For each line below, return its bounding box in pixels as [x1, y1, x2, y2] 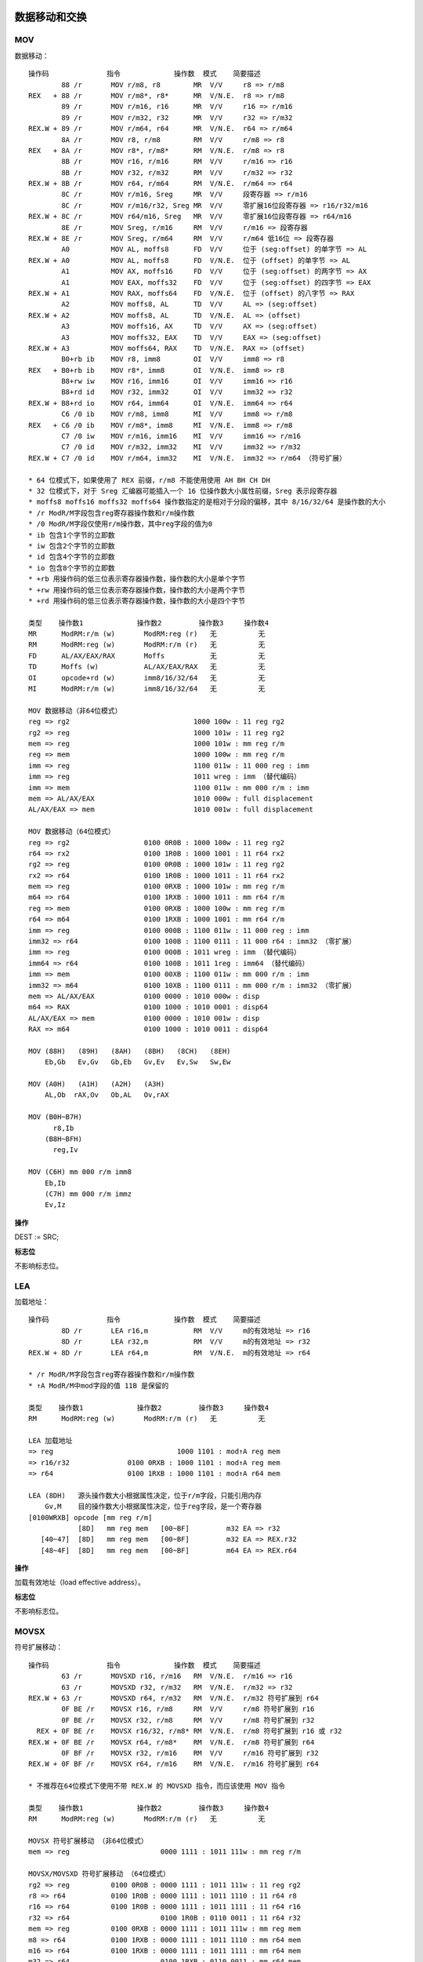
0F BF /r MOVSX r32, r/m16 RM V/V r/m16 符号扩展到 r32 [61, 1749, 319, 1757]
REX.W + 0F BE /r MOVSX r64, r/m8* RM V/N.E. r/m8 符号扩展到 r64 [28, 1738, 315, 1746]
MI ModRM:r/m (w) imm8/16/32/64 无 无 [28, 684, 266, 694]
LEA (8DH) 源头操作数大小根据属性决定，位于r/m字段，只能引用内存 [28, 1491, 262, 1500]
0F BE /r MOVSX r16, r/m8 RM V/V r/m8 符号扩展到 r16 [61, 1705, 315, 1714]
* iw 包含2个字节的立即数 [28, 542, 115, 550]
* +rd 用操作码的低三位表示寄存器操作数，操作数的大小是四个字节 [28, 596, 246, 605]
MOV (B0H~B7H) [28, 1113, 82, 1121]
